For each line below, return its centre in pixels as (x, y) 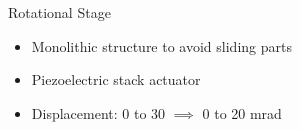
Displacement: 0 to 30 (98, 112)
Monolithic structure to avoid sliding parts (161, 45)
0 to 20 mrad (242, 112)
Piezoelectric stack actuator (116, 79)
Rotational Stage (59, 12)
